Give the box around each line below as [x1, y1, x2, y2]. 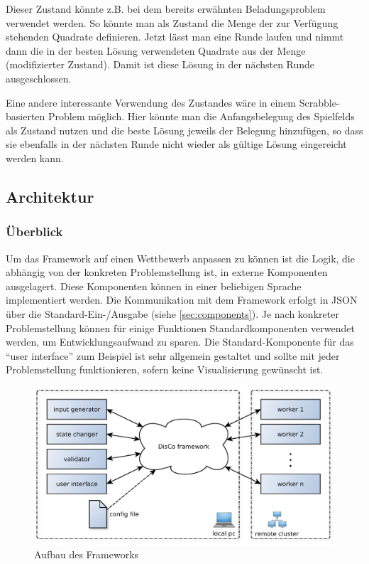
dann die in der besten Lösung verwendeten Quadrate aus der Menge [6, 43, 306, 58]
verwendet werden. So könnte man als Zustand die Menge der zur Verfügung [6, 15, 338, 30]
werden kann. [6, 150, 64, 165]
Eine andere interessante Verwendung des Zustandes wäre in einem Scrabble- [6, 95, 340, 110]
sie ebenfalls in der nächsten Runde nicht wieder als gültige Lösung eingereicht [6, 137, 347, 151]
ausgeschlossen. [6, 70, 72, 85]
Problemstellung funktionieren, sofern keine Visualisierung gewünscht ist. [6, 362, 324, 377]
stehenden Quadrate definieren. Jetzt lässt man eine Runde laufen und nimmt [6, 29, 344, 44]
